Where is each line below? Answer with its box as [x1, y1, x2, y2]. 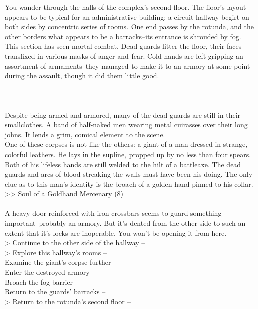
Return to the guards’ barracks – [5, 286, 106, 297]
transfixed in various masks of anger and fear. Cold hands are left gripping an [5, 50, 243, 61]
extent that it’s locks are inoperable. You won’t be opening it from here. [5, 227, 227, 238]
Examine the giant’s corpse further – [5, 257, 117, 267]
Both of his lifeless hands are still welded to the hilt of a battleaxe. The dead [5, 159, 241, 169]
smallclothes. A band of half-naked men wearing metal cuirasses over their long [5, 119, 248, 130]
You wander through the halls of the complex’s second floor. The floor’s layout [5, 2, 246, 12]
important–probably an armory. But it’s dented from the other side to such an [5, 218, 246, 228]
